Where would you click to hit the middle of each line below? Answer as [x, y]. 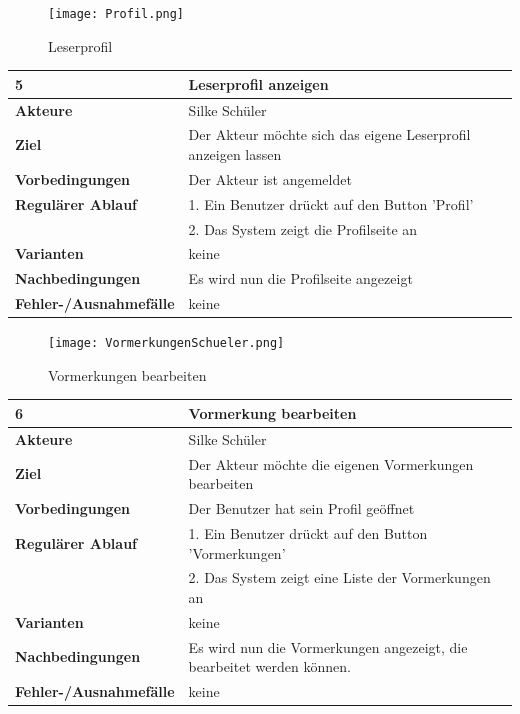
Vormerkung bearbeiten [272, 412]
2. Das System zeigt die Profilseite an [303, 228]
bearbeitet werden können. [269, 666]
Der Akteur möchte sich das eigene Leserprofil [329, 134]
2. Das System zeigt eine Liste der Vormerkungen [339, 577]
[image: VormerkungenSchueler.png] [166, 343]
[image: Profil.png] [116, 14]
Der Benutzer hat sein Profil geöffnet [301, 508]
